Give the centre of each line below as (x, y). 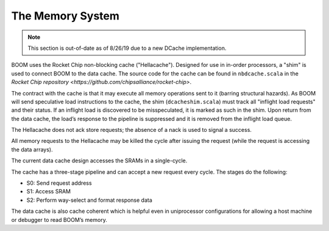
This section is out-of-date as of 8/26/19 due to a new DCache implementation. (127, 48)
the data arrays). (32, 150)
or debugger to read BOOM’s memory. (59, 219)
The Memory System (65, 16)
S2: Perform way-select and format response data (89, 200)
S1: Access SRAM (49, 191)
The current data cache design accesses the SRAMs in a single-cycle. (99, 160)
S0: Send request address (59, 183)
